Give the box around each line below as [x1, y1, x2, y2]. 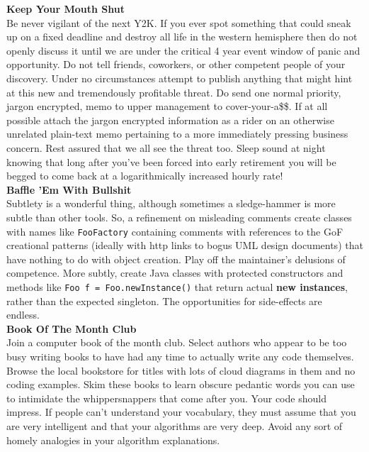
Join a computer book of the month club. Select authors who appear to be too [6, 335, 347, 350]
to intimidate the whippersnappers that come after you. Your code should [6, 390, 327, 405]
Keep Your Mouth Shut [6, 1, 125, 16]
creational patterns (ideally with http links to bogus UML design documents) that [6, 238, 363, 253]
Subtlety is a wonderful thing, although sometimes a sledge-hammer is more [6, 196, 336, 211]
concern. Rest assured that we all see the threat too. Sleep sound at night [6, 140, 326, 155]
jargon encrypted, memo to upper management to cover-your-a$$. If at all [6, 99, 328, 114]
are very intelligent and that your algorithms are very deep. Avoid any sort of [6, 418, 343, 433]
